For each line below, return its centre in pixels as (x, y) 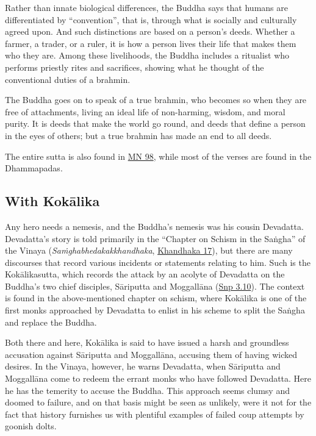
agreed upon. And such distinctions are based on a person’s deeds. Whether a (150, 31)
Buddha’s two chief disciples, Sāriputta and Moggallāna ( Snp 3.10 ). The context (155, 286)
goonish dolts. (31, 426)
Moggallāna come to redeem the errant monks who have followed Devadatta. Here (158, 378)
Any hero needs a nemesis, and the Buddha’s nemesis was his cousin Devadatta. (154, 226)
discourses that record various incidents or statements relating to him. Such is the (158, 262)
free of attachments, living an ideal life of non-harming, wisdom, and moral (145, 111)
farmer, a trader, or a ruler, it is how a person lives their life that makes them (151, 43)
